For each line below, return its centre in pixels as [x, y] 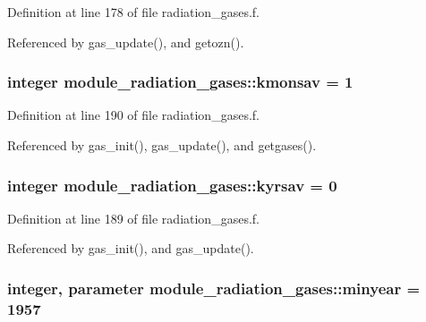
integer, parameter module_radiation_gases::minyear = [214, 288]
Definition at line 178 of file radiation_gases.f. [133, 12]
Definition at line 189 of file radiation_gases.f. [133, 218]
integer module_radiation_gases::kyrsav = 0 [172, 185]
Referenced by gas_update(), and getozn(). [126, 42]
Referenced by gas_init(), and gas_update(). [131, 248]
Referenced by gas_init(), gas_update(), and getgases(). [162, 145]
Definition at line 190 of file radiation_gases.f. [133, 115]
